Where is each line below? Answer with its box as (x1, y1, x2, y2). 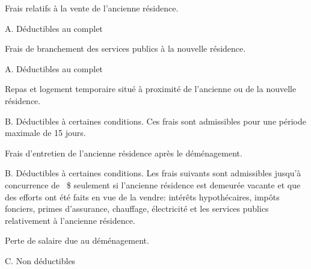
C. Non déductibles (5, 254, 76, 267)
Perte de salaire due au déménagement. (5, 234, 149, 247)
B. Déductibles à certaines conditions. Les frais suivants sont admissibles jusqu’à (5, 167, 301, 179)
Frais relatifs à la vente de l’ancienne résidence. (5, 2, 179, 14)
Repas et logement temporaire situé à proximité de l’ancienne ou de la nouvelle (5, 82, 297, 95)
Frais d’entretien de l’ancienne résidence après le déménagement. (5, 146, 242, 159)
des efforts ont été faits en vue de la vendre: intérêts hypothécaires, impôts (5, 190, 280, 203)
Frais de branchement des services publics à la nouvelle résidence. (5, 42, 246, 55)
